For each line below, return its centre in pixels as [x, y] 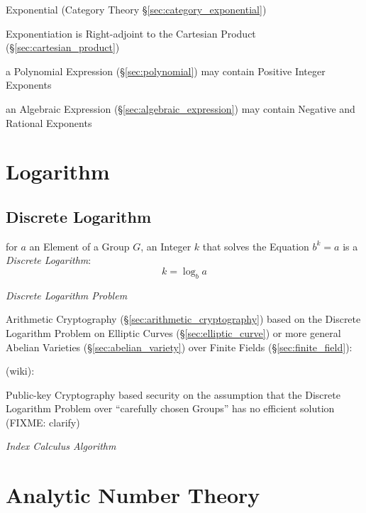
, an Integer [166, 246]
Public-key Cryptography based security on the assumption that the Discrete [173, 394]
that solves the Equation [256, 246]
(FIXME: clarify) [43, 422]
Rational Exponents [49, 122]
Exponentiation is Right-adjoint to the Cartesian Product [131, 33]
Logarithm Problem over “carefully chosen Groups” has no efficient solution [170, 408]
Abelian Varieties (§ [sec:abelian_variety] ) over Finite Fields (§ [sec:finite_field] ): [179, 347]
